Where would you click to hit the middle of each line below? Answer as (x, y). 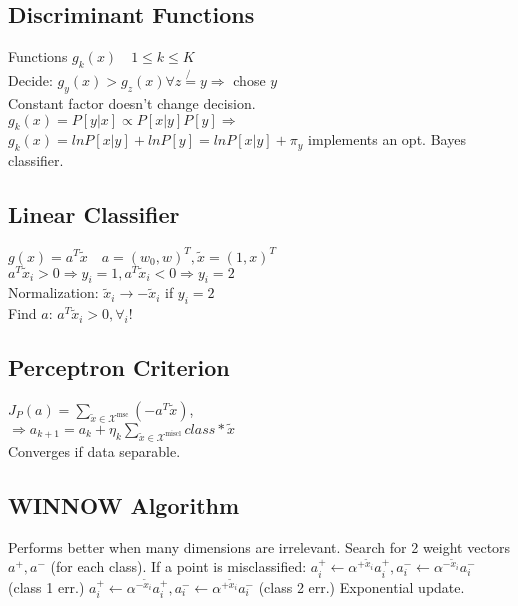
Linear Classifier (94, 214)
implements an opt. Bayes (387, 139)
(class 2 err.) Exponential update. (361, 586)
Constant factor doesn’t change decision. (132, 103)
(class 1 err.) (46, 586)
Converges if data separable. (94, 450)
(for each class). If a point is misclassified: (178, 566)
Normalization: (53, 292)
